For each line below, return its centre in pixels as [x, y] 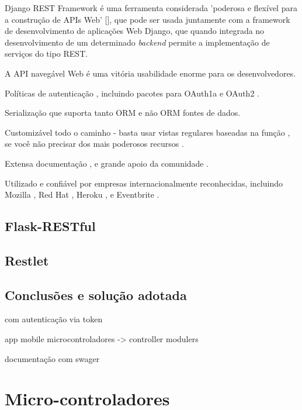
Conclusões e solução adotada [96, 294]
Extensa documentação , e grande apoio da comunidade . [107, 163]
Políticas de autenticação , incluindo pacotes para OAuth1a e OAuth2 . [132, 93]
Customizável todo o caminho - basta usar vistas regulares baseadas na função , [147, 132]
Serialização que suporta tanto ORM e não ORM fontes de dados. [123, 113]
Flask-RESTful [50, 226]
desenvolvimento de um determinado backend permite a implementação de [137, 42]
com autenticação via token [54, 319]
